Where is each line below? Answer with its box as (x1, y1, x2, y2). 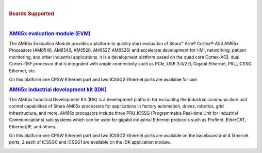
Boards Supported (9, 10, 54, 17)
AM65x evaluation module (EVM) (9, 30, 91, 37)
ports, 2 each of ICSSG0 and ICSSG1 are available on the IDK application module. (9, 139, 171, 145)
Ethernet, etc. (9, 68, 36, 74)
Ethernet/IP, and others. (9, 123, 57, 129)
